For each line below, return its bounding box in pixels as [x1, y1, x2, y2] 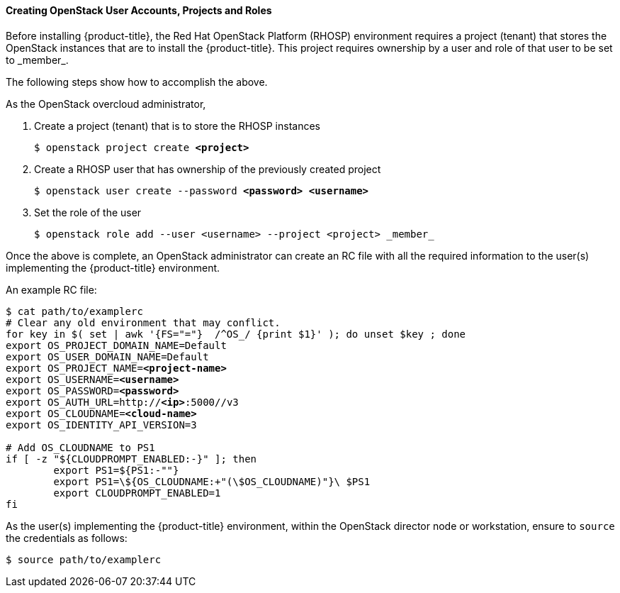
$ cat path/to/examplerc [6, 305, 143, 317]
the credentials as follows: [6, 531, 128, 544]
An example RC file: [6, 283, 97, 296]
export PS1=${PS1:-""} [53, 464, 179, 476]
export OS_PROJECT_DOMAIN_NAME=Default [6, 339, 227, 351]
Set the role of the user [34, 206, 142, 218]
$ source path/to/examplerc [6, 553, 162, 565]
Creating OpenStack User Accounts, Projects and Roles [6, 4, 272, 16]
